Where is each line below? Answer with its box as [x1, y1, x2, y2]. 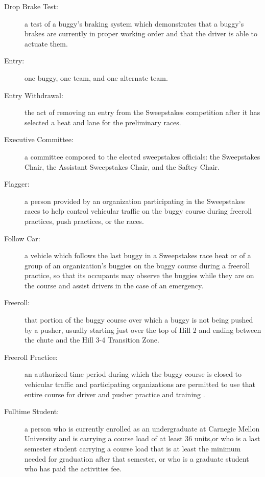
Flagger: [4, 178, 30, 189]
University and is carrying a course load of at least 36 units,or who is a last [25, 433, 260, 444]
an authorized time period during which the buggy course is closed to [25, 369, 242, 379]
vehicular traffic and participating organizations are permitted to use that [25, 379, 255, 390]
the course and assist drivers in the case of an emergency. [25, 280, 204, 290]
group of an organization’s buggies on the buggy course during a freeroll [25, 260, 250, 270]
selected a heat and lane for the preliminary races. [25, 117, 181, 127]
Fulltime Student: [4, 406, 59, 417]
